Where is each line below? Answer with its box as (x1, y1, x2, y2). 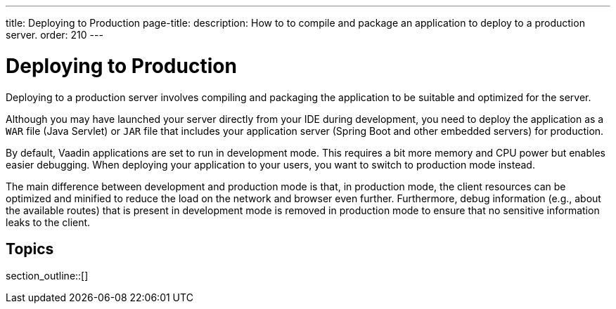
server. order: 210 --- (6, 29, 103, 41)
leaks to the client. (6, 216, 91, 228)
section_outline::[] (6, 270, 89, 282)
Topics (6, 239, 54, 258)
